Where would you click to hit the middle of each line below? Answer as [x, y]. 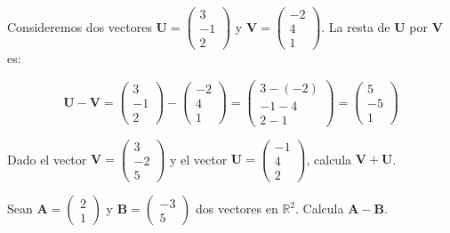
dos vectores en [237, 209]
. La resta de [356, 26]
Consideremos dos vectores [80, 26]
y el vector [199, 159]
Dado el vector [47, 159]
